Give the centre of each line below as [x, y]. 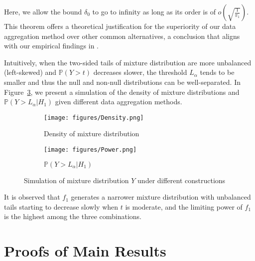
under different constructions [182, 180]
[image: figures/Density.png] [94, 118]
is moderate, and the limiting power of [184, 206]
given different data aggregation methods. [119, 102]
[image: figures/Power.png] [90, 150]
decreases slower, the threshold [140, 72]
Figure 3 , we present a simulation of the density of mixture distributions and [122, 92]
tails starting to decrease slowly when [61, 206]
